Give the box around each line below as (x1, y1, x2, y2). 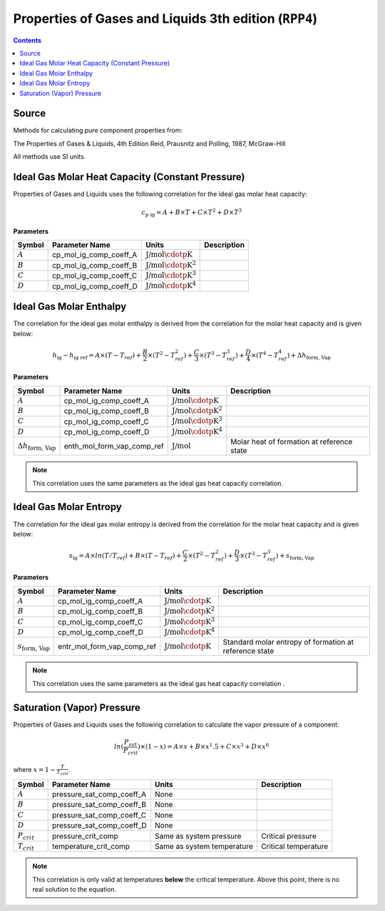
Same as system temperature (154, 841, 253, 851)
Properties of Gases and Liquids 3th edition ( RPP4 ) (13, 11, 318, 26)
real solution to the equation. (32, 885, 117, 893)
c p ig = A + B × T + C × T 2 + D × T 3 (141, 207, 242, 219)
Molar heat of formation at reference (230, 437, 353, 447)
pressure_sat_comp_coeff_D (52, 821, 148, 831)
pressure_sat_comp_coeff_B (52, 800, 146, 810)
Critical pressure (261, 831, 317, 840)
